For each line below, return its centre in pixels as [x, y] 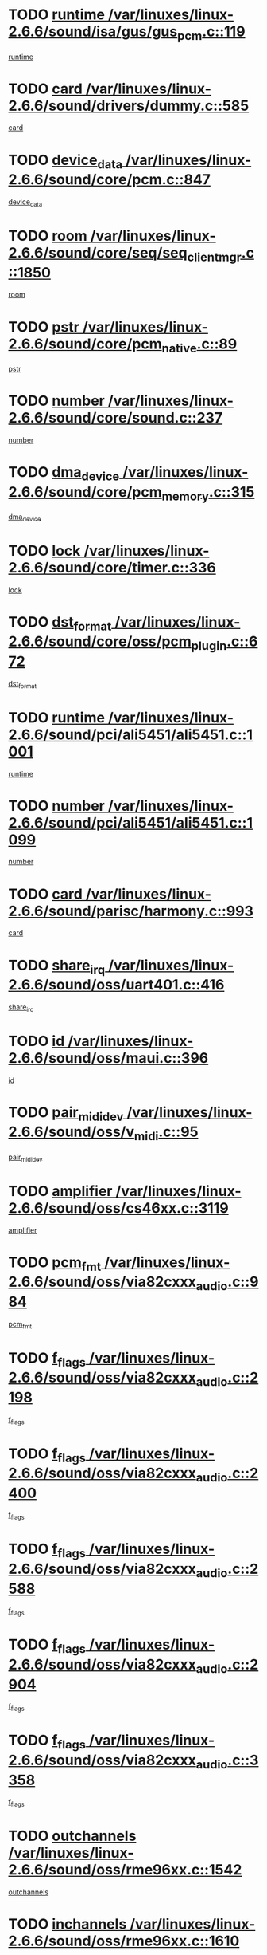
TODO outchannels [72, 1836]
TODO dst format [60, 623]
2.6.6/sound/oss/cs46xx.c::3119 [118, 1208]
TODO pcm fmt [55, 1264]
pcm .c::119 [211, 33]
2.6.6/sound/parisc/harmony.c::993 [131, 911]
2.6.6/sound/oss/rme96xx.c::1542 [125, 1870]
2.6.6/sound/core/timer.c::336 [112, 567]
